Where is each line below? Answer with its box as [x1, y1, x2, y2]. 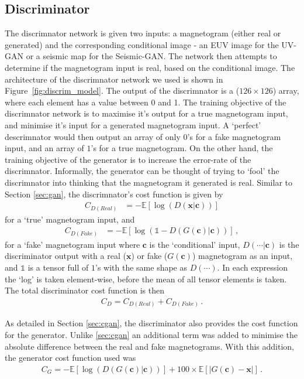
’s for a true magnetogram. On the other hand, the [91, 142, 273, 154]
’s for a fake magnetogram [187, 130, 281, 142]
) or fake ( [131, 250, 168, 262]
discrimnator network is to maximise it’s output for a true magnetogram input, [5, 107, 288, 119]
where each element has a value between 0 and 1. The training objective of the [5, 95, 286, 108]
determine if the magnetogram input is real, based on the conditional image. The [5, 61, 295, 73]
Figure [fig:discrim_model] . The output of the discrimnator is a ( [5, 84, 240, 97]
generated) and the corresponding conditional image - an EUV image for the [5, 38, 279, 50]
